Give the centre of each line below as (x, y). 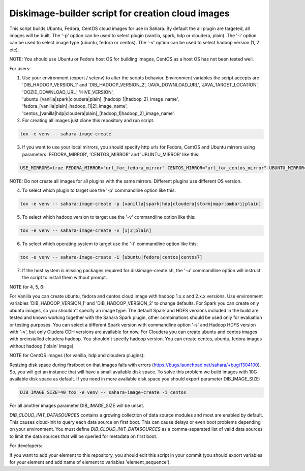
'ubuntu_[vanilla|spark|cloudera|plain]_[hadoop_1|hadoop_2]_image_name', (101, 99)
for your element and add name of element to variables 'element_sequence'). (90, 462)
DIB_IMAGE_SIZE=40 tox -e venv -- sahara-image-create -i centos (103, 392)
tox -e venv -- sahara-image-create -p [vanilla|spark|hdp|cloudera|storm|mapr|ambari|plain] (141, 204)
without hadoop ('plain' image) (41, 346)
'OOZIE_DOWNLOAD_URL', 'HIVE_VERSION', (68, 92)
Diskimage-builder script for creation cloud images (119, 13)
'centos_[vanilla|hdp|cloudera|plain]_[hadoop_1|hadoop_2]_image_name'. (99, 113)
